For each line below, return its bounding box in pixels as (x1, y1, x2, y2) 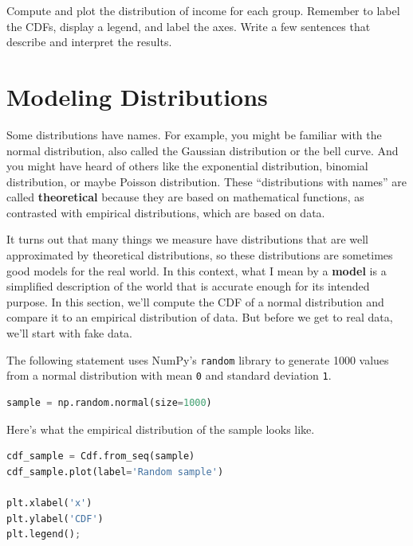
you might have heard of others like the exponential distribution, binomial (6, 158, 368, 174)
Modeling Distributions (6, 80, 268, 112)
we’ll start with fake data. (6, 325, 133, 341)
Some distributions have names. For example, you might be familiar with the (6, 126, 382, 142)
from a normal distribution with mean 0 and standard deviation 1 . (6, 367, 332, 384)
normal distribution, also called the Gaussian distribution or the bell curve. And (6, 142, 399, 158)
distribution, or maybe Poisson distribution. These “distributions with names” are (6, 173, 407, 189)
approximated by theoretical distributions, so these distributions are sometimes (6, 247, 393, 263)
